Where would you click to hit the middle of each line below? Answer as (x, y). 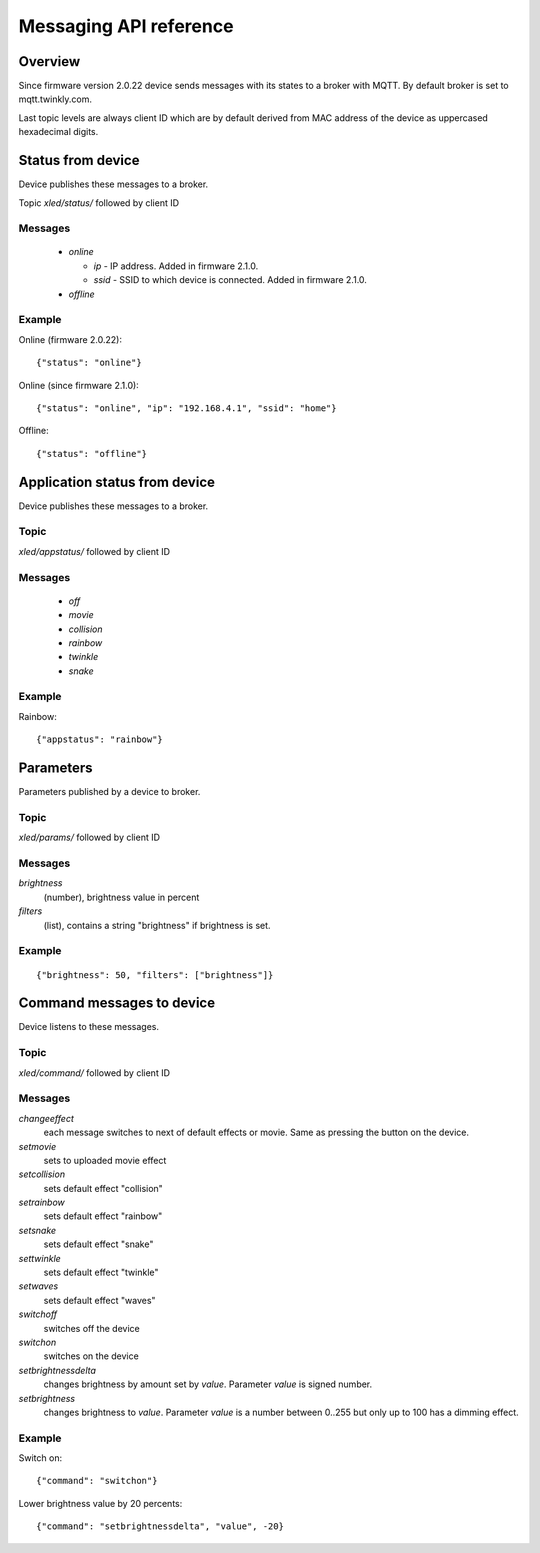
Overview (49, 61)
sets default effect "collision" (103, 1188)
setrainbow (41, 1202)
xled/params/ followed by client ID (89, 837)
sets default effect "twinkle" (101, 1272)
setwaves (38, 1286)
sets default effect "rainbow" (103, 1216)
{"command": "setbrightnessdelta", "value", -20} (160, 1526)
